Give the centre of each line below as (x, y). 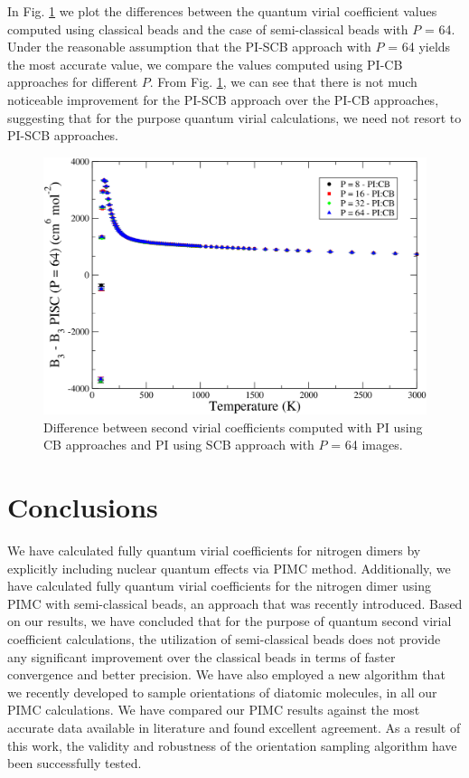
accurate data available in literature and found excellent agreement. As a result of (234, 728)
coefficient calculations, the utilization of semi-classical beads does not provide (224, 639)
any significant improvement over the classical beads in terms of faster (202, 656)
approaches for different (73, 82)
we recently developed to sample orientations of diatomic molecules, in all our (222, 692)
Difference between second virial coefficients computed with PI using (233, 427)
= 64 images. (367, 445)
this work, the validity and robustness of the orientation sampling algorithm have (232, 745)
